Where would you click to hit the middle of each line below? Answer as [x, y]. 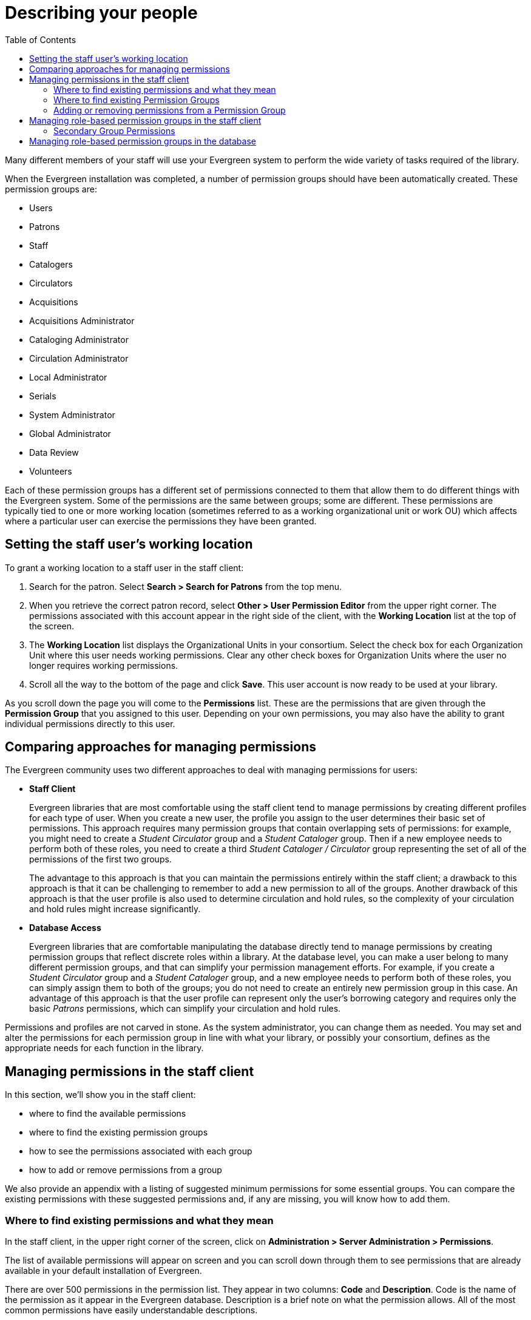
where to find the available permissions [108, 1114]
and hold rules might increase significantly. [115, 909]
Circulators [51, 283]
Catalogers [51, 264]
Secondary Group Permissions [114, 130]
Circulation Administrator [79, 358]
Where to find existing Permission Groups [137, 100]
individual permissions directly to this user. [90, 723]
